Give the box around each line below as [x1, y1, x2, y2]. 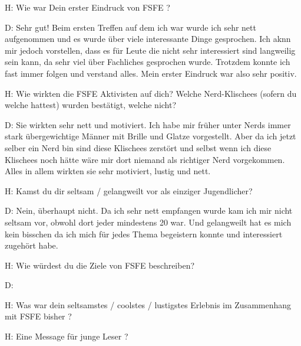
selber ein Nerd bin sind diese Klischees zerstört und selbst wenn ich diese [5, 141, 272, 154]
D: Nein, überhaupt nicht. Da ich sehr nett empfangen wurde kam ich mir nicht [5, 204, 293, 217]
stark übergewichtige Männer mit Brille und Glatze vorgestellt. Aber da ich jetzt [5, 130, 296, 142]
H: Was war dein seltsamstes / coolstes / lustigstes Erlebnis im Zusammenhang [5, 298, 292, 311]
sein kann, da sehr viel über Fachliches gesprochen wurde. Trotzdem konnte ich [5, 56, 290, 68]
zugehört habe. [5, 239, 58, 252]
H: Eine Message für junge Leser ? [5, 330, 128, 342]
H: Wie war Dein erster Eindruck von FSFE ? [5, 1, 170, 13]
